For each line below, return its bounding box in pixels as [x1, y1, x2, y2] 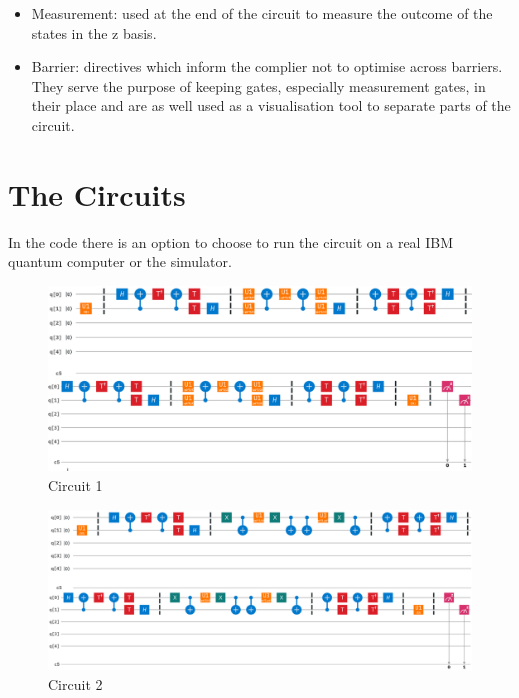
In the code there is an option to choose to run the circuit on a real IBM [8, 231, 453, 252]
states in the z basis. [31, 22, 157, 43]
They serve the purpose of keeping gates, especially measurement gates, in [31, 75, 486, 96]
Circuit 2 [48, 673, 103, 694]
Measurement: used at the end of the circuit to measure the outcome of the [31, 3, 493, 23]
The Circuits [8, 173, 186, 214]
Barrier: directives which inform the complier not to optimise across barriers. [31, 56, 503, 77]
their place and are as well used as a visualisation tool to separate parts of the [31, 95, 511, 116]
